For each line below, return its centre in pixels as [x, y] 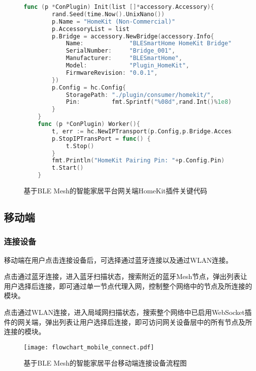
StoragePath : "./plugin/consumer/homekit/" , [140, 95]
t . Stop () [80, 146]
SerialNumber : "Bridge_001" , [120, 51]
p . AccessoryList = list [91, 29]
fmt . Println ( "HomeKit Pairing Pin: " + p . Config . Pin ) [138, 161]
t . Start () [68, 168]
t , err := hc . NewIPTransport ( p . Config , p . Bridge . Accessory [149, 131]
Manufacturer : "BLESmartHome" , [124, 58]
